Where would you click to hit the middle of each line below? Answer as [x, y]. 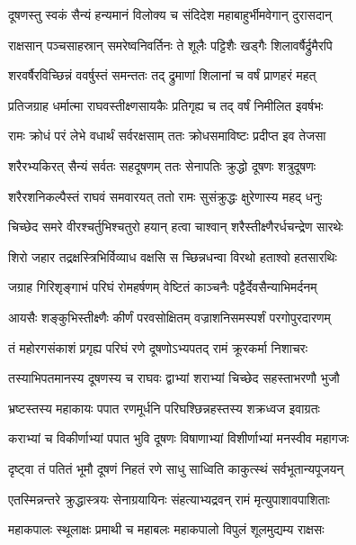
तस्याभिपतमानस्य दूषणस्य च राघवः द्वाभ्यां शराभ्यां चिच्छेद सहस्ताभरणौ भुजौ [174, 378]
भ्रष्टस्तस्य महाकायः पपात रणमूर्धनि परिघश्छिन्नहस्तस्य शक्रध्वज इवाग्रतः [164, 408]
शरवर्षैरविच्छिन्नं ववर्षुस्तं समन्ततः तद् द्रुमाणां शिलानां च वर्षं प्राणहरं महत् [162, 75]
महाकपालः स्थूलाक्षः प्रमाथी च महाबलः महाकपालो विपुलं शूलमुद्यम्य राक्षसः [166, 529]
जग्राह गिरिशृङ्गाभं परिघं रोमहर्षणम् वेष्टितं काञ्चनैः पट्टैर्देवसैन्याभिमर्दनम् [163, 287]
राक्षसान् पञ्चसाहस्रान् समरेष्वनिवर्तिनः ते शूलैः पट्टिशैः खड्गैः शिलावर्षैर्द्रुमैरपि [170, 45]
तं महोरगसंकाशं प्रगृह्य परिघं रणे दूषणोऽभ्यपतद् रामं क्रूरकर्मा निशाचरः [158, 347]
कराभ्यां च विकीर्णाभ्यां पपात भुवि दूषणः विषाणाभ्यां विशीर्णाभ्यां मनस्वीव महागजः [179, 438]
